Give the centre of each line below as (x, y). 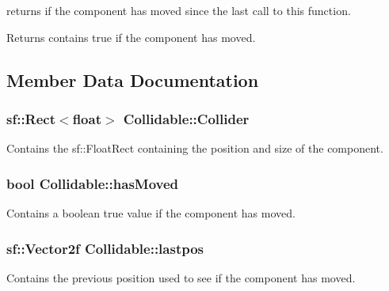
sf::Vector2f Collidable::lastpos (105, 248)
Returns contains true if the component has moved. (131, 37)
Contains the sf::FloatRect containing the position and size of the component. (195, 148)
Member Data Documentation (133, 79)
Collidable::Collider (186, 118)
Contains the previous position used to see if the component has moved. (181, 277)
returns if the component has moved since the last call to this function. (179, 10)
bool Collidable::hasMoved (93, 183)
